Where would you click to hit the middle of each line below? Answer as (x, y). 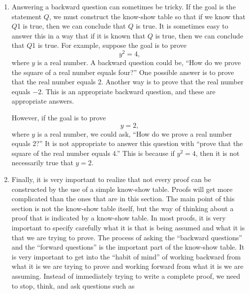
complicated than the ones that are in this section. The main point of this (123, 199)
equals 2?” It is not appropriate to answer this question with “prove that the (127, 143)
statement (27, 16)
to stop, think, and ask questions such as (73, 285)
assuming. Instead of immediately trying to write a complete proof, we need (126, 276)
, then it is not (218, 153)
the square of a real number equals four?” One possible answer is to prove (123, 72)
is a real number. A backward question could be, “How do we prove (139, 62)
